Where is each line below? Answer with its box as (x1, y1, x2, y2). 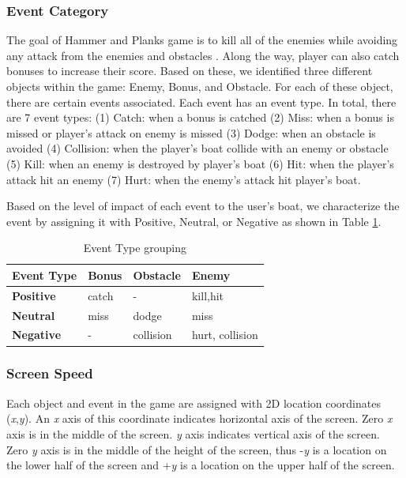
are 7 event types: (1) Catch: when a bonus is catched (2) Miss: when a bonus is (6, 109, 394, 126)
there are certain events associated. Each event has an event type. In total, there (6, 93, 397, 110)
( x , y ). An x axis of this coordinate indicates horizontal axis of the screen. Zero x (6, 410, 393, 427)
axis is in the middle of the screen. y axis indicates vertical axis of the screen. (6, 425, 380, 442)
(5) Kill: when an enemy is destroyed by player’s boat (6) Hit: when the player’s (6, 155, 394, 171)
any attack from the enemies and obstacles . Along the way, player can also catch (6, 47, 400, 63)
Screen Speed (6, 363, 93, 383)
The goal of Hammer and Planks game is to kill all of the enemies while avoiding (6, 32, 398, 48)
